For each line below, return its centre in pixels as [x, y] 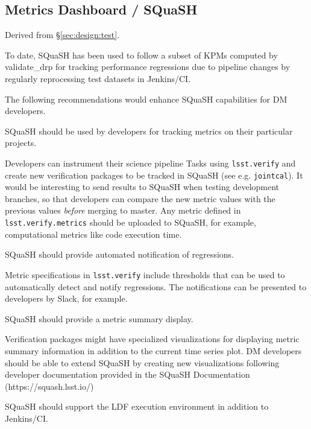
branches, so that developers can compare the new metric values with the [140, 198]
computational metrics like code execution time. [93, 234]
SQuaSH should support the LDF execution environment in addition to [137, 406]
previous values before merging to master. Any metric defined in [123, 210]
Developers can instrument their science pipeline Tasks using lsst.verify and [150, 163]
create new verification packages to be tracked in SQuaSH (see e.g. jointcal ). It [154, 175]
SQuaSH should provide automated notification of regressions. [120, 254]
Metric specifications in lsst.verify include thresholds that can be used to [145, 274]
